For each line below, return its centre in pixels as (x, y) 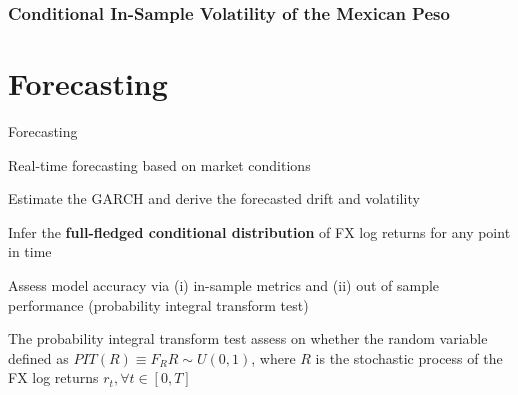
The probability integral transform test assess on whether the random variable (248, 338)
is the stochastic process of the (409, 357)
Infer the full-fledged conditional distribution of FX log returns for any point (259, 231)
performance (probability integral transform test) (158, 304)
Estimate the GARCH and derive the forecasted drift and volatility (214, 198)
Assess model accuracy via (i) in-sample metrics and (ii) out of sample (224, 284)
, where (273, 357)
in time (30, 251)
